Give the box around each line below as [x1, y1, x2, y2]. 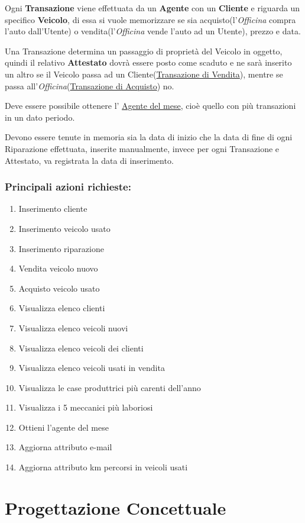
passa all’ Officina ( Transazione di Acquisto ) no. [5, 79, 174, 92]
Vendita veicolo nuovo [18, 262, 98, 275]
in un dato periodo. [5, 111, 75, 123]
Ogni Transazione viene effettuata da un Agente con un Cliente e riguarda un [5, 2, 300, 14]
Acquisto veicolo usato [18, 282, 100, 294]
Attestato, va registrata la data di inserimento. [5, 154, 174, 166]
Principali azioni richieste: [5, 179, 131, 194]
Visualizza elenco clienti [18, 302, 105, 314]
